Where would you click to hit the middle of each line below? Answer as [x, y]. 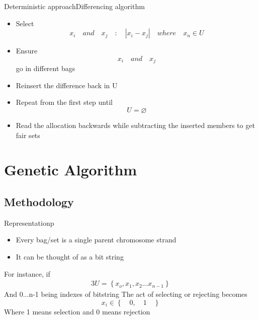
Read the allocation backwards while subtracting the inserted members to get [135, 125]
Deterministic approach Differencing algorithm [74, 6]
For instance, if [27, 273]
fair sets [28, 135]
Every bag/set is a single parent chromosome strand [96, 240]
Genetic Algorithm [71, 170]
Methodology [39, 201]
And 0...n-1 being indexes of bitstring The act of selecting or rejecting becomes [126, 294]
